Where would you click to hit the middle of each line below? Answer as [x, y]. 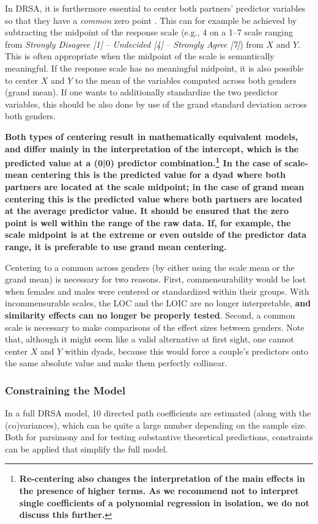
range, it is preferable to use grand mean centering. [116, 246]
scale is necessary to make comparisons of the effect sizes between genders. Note [155, 327]
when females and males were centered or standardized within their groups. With [157, 291]
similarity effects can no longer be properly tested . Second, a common [150, 315]
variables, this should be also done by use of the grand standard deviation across [156, 104]
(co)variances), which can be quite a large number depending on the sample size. [156, 425]
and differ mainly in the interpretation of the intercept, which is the [152, 148]
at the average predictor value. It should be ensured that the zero [147, 211]
